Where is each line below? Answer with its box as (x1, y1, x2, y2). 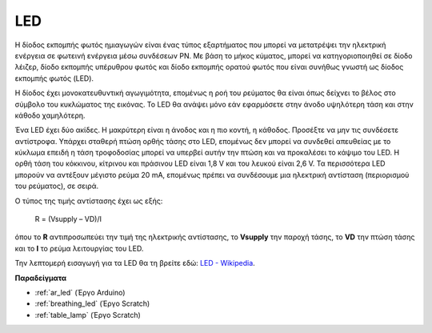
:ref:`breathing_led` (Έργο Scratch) (34, 299, 150, 308)
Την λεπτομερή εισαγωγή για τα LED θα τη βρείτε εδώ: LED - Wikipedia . (14, 259, 255, 268)
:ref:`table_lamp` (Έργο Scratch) (34, 310, 142, 319)
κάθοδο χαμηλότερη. (14, 110, 86, 120)
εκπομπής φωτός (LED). (14, 73, 94, 83)
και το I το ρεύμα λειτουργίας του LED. (14, 243, 144, 253)
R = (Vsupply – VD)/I (34, 215, 102, 224)
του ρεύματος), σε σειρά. (14, 181, 99, 191)
